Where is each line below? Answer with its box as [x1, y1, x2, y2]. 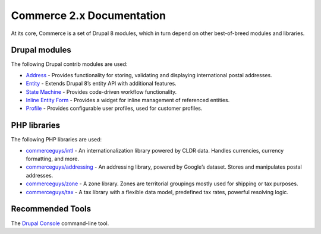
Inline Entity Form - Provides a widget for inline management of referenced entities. [26, 97, 230, 104]
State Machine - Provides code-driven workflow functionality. [26, 88, 177, 95]
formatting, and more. [26, 155, 80, 163]
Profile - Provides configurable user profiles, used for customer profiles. [26, 105, 203, 112]
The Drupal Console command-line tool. [11, 220, 109, 227]
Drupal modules [11, 45, 71, 55]
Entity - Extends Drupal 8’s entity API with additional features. [26, 80, 177, 87]
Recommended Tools [11, 204, 92, 214]
